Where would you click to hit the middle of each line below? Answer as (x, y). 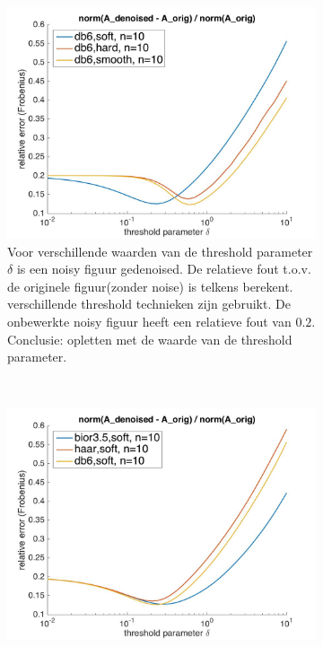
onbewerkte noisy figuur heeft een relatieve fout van (149, 321)
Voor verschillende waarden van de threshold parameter (160, 251)
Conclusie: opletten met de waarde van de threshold (150, 339)
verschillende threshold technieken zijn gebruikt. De (149, 304)
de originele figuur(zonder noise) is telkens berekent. (150, 286)
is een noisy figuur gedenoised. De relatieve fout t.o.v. (164, 269)
